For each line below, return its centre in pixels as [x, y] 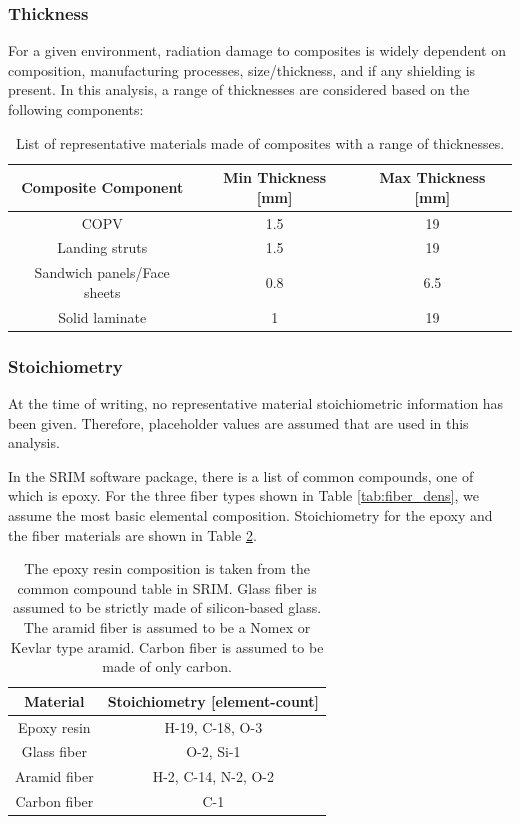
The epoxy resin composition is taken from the [167, 568]
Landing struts [102, 247]
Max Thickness [432, 177]
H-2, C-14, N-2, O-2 [213, 776]
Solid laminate [102, 316]
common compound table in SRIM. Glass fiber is [167, 587]
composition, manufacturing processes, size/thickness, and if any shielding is [242, 69]
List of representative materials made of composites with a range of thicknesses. [260, 142]
